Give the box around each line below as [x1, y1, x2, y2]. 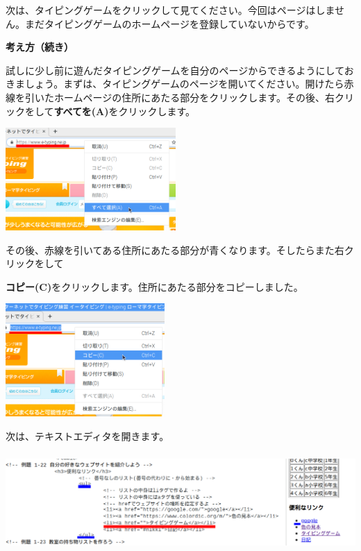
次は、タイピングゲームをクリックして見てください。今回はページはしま [6, 3, 335, 17]
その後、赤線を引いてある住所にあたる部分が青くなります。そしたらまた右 [6, 242, 344, 257]
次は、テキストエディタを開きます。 [6, 428, 169, 443]
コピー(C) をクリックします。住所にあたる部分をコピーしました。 [6, 279, 303, 294]
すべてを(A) [53, 103, 109, 118]
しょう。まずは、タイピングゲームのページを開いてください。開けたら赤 [24, 76, 354, 91]
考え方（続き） [6, 40, 74, 54]
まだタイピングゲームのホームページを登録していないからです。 [24, 16, 314, 31]
